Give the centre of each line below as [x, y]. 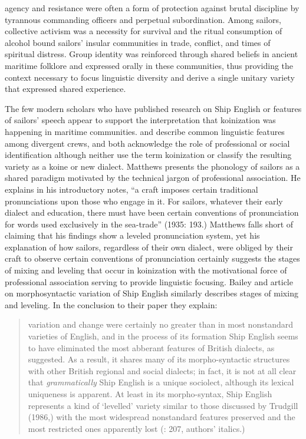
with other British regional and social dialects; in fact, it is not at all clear [162, 370]
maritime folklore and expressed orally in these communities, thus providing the [149, 65]
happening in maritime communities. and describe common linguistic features [145, 131]
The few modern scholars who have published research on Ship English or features [153, 108]
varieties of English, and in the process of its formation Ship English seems [163, 336]
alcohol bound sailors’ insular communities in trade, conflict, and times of [138, 42]
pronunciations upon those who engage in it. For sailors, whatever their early [144, 201]
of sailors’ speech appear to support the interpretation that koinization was [140, 120]
